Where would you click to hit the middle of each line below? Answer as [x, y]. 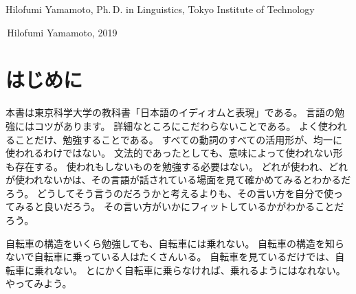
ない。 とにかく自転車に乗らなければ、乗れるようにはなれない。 [199, 270]
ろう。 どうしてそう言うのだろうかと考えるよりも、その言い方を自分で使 [170, 193]
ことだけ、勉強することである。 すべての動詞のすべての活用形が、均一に [179, 139]
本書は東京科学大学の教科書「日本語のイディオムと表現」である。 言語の [170, 112]
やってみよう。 [39, 283]
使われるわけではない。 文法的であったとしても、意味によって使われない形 [174, 153]
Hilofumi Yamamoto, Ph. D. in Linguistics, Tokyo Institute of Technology [160, 9]
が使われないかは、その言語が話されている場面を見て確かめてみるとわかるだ [178, 180]
